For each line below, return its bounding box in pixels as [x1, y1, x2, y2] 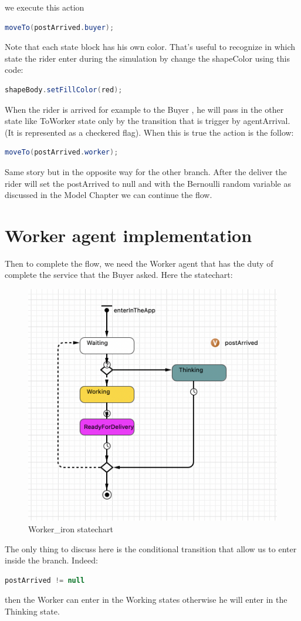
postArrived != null [5, 576, 85, 585]
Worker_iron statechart [28, 523, 113, 535]
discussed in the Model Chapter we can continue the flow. [5, 189, 212, 201]
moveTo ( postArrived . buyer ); [5, 23, 114, 32]
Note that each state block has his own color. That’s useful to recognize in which [5, 41, 296, 53]
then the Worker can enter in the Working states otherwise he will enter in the [5, 593, 288, 606]
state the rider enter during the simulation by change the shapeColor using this [5, 52, 290, 64]
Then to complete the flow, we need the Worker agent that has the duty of [5, 257, 273, 269]
